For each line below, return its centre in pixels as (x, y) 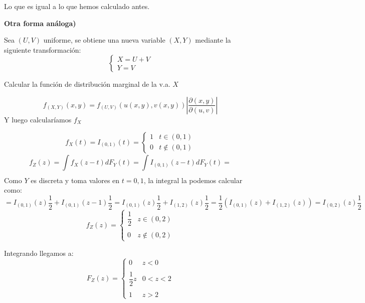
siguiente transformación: (43, 49)
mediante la (213, 40)
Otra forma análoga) (40, 23)
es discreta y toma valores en (75, 180)
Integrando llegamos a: (39, 253)
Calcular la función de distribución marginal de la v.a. (87, 84)
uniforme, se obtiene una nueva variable (104, 40)
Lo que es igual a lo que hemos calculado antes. (77, 6)
